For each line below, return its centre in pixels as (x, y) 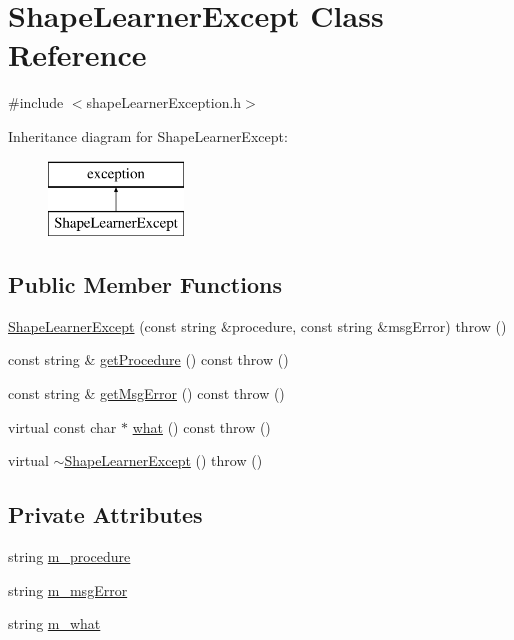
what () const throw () (201, 426)
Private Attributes (105, 514)
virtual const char (62, 426)
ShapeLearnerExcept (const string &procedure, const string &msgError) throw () (257, 325)
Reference (77, 54)
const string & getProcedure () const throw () (148, 359)
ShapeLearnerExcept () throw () (163, 460)
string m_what (54, 623)
